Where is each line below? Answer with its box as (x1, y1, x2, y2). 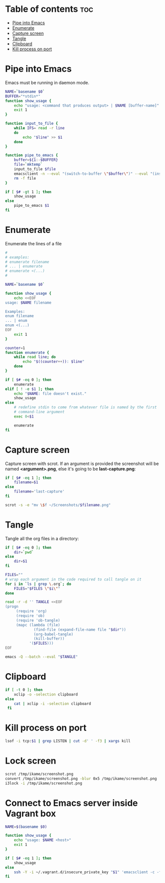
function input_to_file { (5, 121, 58, 126)
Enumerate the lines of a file (5, 240, 62, 246)
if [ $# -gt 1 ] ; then (5, 189, 52, 194)
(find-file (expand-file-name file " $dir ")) (33, 627, 126, 632)
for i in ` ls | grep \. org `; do (5, 581, 71, 586)
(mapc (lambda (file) (16, 622, 60, 627)
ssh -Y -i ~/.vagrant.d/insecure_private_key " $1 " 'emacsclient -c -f (14, 870, 162, 875)
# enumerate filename (5, 259, 50, 265)
